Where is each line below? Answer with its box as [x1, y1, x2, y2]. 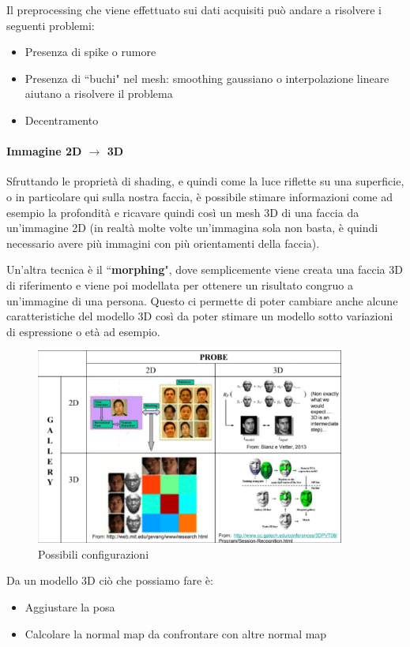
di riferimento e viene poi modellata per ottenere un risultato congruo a [6, 276, 353, 293]
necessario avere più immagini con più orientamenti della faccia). [6, 234, 320, 251]
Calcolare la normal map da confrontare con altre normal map [24, 625, 327, 641]
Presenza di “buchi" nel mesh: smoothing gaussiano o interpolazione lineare [24, 69, 389, 86]
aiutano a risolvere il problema [24, 85, 173, 102]
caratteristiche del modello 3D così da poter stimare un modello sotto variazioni [6, 308, 393, 324]
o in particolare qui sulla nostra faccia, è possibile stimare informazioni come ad [6, 188, 393, 204]
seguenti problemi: [6, 17, 95, 33]
